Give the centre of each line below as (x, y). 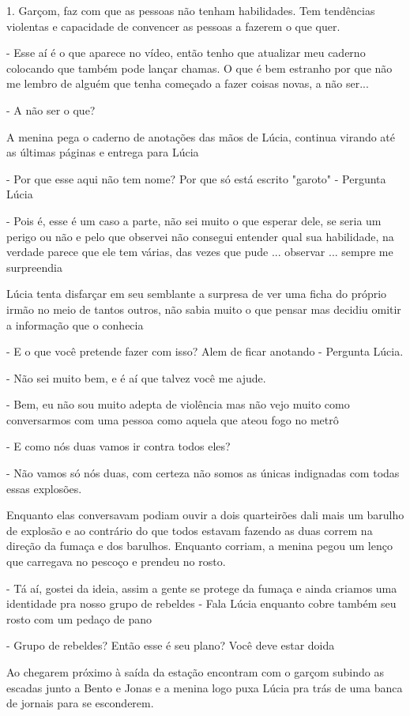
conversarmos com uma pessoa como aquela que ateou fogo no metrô (173, 419)
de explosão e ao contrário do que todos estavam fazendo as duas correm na (190, 530)
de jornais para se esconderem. (80, 703)
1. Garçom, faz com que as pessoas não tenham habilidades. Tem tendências (191, 10)
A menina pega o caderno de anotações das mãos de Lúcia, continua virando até (201, 136)
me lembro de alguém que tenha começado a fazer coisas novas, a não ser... (188, 83)
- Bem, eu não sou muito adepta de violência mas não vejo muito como (178, 404)
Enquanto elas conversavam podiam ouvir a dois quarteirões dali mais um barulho (205, 515)
